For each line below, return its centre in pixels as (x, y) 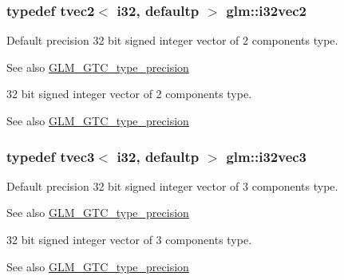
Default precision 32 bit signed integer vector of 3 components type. (172, 185)
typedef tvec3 (51, 156)
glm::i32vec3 (267, 156)
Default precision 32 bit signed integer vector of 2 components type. (172, 40)
